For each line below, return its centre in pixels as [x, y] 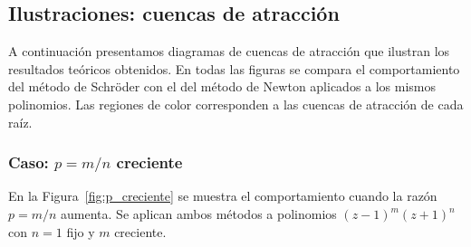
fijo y [81, 231]
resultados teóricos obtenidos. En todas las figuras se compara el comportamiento [234, 68]
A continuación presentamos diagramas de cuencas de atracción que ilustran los [229, 51]
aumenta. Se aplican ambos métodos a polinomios [199, 214]
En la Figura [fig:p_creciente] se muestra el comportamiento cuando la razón [223, 196]
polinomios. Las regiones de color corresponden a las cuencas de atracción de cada [236, 104]
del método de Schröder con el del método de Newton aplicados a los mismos [222, 86]
